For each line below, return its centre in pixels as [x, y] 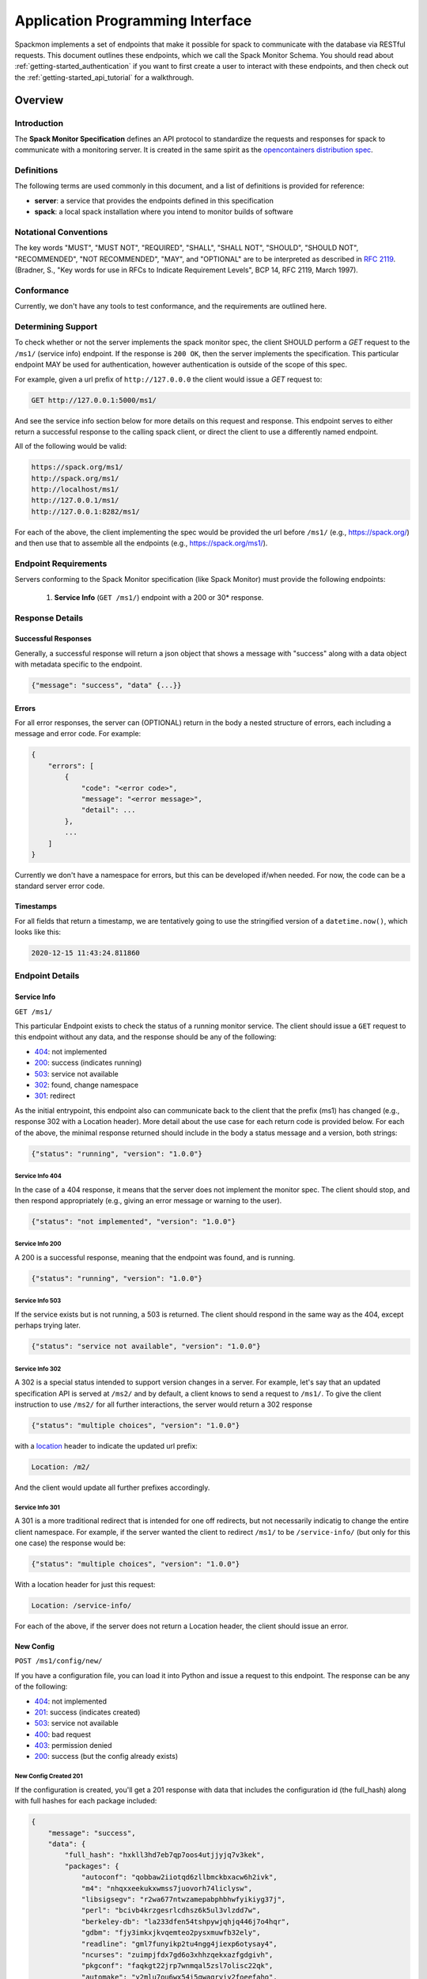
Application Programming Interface [133, 21]
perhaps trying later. [47, 1325]
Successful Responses [53, 639]
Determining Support [56, 327]
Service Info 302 [38, 1369]
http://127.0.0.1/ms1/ [75, 500]
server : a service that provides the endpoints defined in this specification [154, 200]
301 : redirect [55, 1096]
